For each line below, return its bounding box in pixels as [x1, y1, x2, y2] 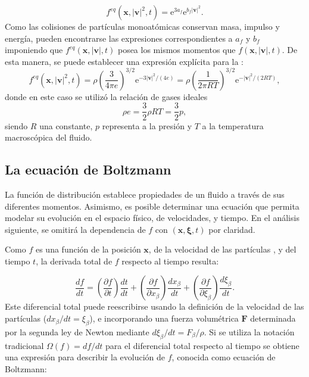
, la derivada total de [36, 254, 113, 267]
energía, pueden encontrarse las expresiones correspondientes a [5, 32, 233, 44]
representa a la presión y [102, 119, 192, 132]
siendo [5, 119, 28, 132]
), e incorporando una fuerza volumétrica [89, 312, 239, 325]
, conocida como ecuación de [171, 351, 276, 363]
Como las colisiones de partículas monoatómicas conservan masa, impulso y [5, 20, 280, 32]
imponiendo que [5, 43, 63, 56]
